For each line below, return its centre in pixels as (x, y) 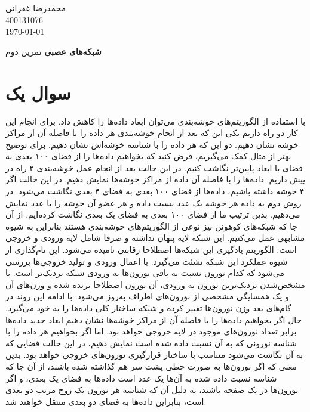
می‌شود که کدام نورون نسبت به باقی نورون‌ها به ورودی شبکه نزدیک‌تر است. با (145, 273)
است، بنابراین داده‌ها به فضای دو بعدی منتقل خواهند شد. (106, 401)
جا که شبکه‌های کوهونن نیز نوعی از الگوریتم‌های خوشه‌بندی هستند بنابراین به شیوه (152, 226)
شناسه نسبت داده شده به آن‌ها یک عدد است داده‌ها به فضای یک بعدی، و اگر (141, 378)
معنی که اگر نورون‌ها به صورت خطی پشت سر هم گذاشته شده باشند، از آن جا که (151, 366)
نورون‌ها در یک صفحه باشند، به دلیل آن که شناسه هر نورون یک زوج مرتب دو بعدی (152, 390)
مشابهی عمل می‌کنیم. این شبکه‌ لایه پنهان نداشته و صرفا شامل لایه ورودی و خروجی (155, 238)
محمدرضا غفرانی (36, 8)
